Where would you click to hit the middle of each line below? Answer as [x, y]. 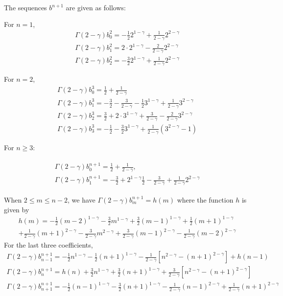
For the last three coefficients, [48, 244]
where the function [205, 199]
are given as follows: [96, 7]
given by [17, 209]
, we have [81, 199]
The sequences [25, 7]
